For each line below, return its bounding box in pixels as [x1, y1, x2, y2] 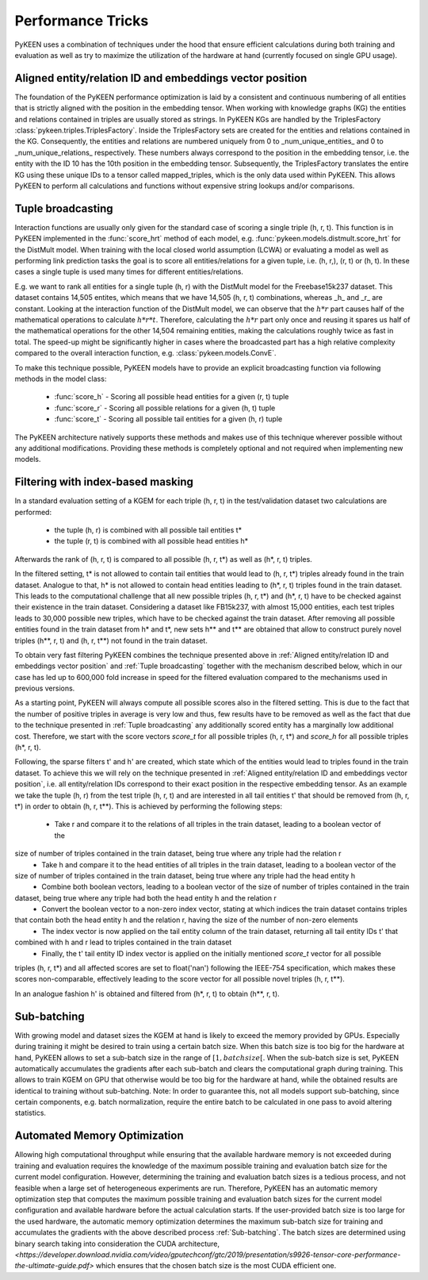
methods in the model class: [14, 374, 107, 383]
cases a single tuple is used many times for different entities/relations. [14, 267, 243, 277]
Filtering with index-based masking [14, 475, 194, 489]
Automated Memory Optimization [14, 1129, 184, 1143]
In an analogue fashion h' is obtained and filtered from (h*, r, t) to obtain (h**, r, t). [14, 989, 281, 998]
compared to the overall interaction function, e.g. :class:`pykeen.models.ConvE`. [14, 348, 277, 358]
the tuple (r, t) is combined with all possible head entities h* [54, 536, 249, 546]
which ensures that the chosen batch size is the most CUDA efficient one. [95, 1261, 337, 1270]
